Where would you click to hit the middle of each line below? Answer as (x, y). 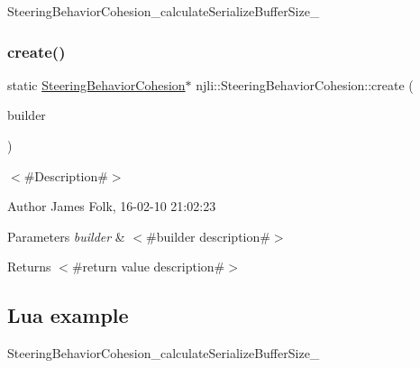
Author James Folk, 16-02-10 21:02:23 (112, 206)
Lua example (68, 315)
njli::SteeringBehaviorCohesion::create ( (305, 84)
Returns (29, 267)
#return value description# (148, 267)
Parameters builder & (66, 236)
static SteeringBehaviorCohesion (96, 84)
